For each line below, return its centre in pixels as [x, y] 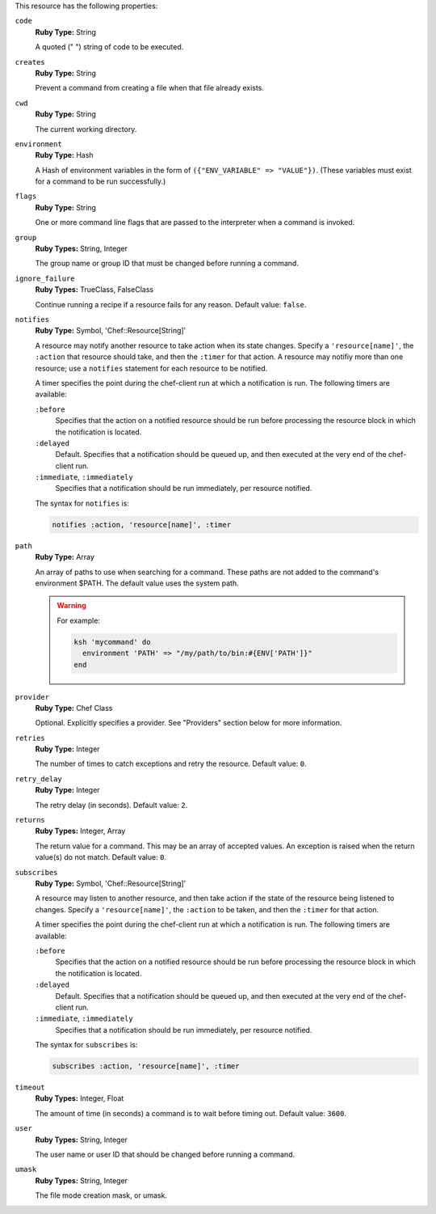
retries [30, 738]
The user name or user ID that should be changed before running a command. [165, 1154]
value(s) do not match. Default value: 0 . [101, 857]
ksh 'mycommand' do [112, 642]
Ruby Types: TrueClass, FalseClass [94, 290]
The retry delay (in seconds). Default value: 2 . [111, 805]
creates [30, 62]
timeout [30, 1087]
